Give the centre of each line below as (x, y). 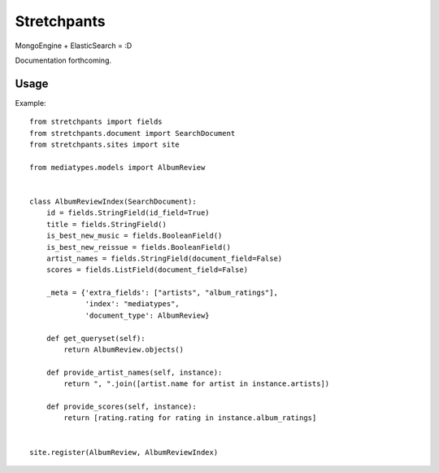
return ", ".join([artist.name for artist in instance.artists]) (197, 384)
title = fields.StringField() (106, 224)
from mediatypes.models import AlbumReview (117, 167)
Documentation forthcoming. (63, 60)
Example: (30, 103)
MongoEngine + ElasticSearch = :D (74, 46)
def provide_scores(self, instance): (121, 407)
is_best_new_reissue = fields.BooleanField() (139, 247)
